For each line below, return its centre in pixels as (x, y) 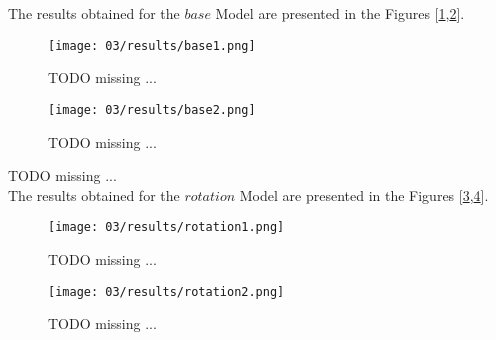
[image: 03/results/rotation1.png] (166, 227)
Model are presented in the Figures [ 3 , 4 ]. (364, 194)
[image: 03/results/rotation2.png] (166, 291)
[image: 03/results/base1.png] (152, 45)
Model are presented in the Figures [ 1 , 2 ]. (340, 13)
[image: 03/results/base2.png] (152, 109)
